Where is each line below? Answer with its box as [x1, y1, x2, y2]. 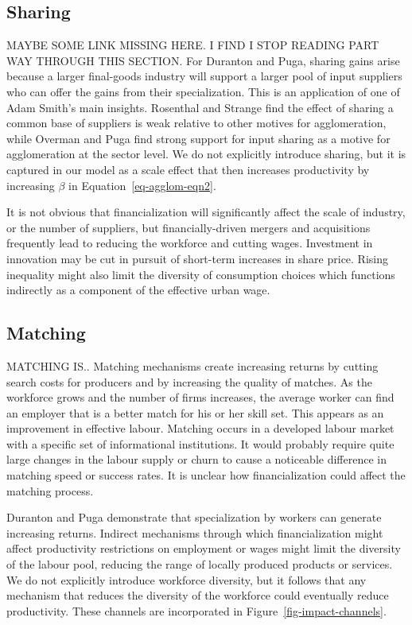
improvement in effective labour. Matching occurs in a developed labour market [6, 420, 395, 437]
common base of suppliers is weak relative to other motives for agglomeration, [6, 115, 387, 131]
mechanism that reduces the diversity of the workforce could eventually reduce [6, 587, 389, 604]
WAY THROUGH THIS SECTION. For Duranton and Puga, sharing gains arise [6, 52, 400, 68]
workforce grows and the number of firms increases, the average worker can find [6, 389, 395, 406]
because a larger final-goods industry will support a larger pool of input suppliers [6, 68, 402, 84]
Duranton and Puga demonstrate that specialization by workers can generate [6, 509, 382, 526]
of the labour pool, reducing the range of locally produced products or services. [6, 556, 393, 573]
